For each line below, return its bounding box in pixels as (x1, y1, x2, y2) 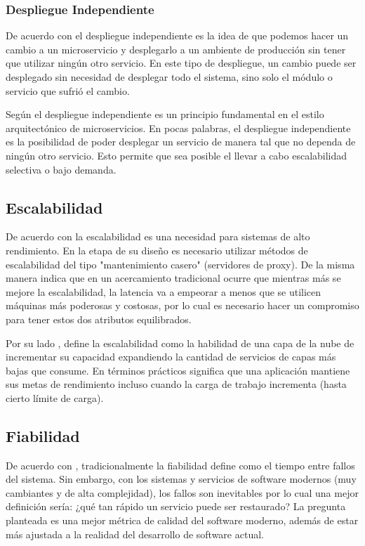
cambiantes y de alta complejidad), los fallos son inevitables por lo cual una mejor (6, 485, 359, 500)
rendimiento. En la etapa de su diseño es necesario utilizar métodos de (6, 242, 308, 257)
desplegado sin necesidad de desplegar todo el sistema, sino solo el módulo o (6, 70, 333, 84)
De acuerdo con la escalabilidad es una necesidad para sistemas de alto (6, 229, 310, 244)
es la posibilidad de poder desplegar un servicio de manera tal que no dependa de (6, 134, 356, 149)
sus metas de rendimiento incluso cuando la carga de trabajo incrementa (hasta (6, 377, 347, 391)
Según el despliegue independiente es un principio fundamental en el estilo (6, 107, 324, 122)
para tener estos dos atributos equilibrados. (6, 311, 192, 326)
